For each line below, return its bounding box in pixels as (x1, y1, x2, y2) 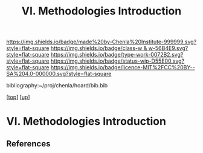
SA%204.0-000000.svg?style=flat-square (6, 70, 112, 78)
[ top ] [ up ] (6, 93, 30, 101)
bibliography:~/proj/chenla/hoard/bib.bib (6, 82, 108, 89)
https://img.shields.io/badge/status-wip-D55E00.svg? (50, 57, 185, 64)
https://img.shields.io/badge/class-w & (50, 45, 147, 52)
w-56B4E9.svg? (148, 45, 188, 52)
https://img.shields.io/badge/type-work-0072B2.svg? (50, 51, 184, 58)
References (6, 139, 51, 149)
